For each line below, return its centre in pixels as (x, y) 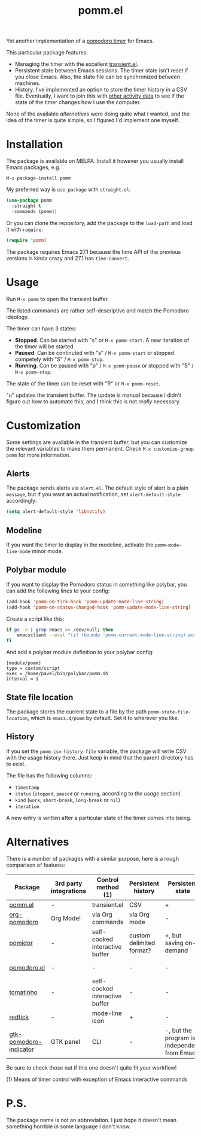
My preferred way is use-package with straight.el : (69, 190)
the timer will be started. (45, 346)
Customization (43, 425)
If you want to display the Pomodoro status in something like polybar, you (97, 584)
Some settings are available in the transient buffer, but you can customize (97, 442)
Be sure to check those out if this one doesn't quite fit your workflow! (92, 1067)
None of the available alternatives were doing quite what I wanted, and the (98, 114)
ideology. (18, 317)
